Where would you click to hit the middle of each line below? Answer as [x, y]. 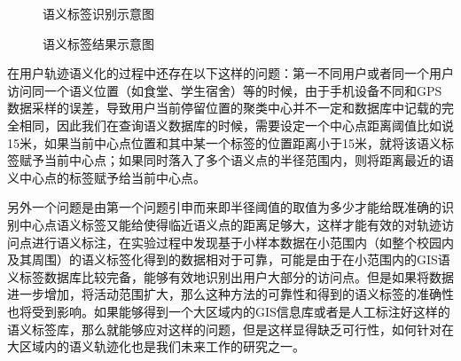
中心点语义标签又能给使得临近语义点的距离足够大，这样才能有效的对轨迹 [230, 224]
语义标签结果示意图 [98, 43]
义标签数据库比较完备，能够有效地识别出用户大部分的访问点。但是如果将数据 [230, 276]
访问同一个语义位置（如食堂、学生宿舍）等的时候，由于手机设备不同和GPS [225, 90]
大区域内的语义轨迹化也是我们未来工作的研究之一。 [156, 346]
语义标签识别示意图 [98, 13]
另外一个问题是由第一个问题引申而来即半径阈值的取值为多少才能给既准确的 [224, 207]
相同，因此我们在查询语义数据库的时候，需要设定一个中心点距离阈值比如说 [236, 125]
